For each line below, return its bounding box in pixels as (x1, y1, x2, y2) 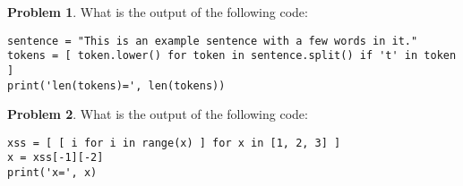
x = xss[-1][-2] (7, 151, 104, 165)
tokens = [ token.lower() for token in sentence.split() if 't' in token (7, 49, 457, 63)
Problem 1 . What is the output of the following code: (7, 3, 308, 21)
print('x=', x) (7, 166, 98, 180)
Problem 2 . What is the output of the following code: (7, 105, 308, 123)
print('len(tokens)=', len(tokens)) (7, 79, 226, 92)
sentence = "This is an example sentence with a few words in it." (7, 34, 418, 47)
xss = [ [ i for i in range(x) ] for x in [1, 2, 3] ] (7, 136, 341, 149)
